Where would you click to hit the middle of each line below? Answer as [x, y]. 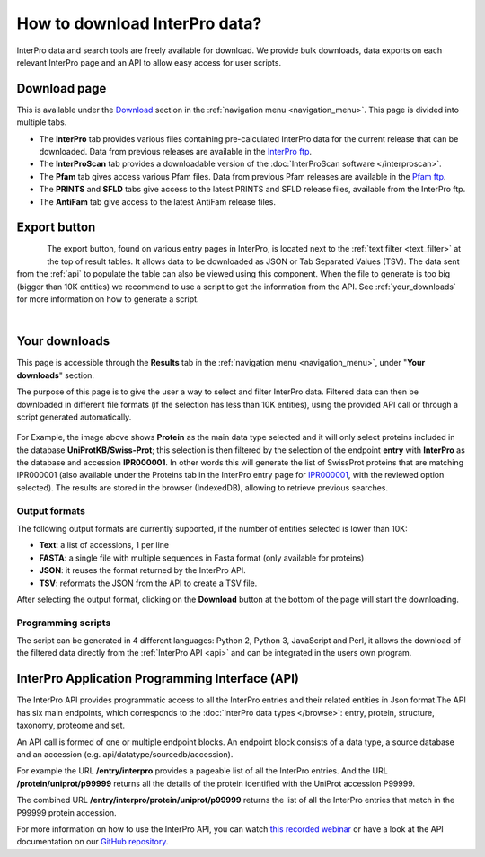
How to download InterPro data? [139, 23]
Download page [62, 88]
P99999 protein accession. [66, 812]
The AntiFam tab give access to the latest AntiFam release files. [157, 201]
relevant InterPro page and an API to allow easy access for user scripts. [149, 62]
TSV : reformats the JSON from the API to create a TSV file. [148, 583]
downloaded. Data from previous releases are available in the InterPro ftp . [176, 152]
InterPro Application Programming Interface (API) [158, 679]
